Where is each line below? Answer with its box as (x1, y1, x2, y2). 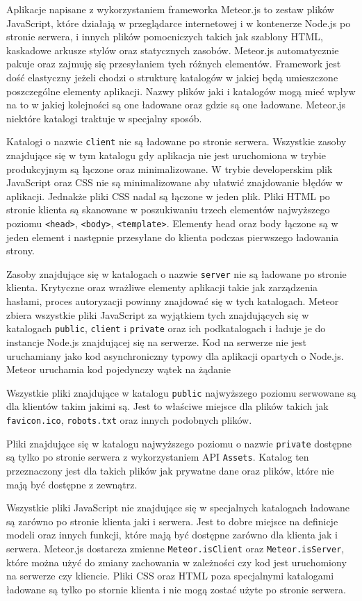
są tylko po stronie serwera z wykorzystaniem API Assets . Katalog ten (6, 450, 309, 464)
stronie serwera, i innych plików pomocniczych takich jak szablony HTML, (6, 29, 323, 44)
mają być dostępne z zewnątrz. (6, 477, 138, 491)
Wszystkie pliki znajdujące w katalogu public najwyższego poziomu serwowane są (6, 385, 356, 400)
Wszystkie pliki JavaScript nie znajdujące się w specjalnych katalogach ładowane (6, 500, 350, 515)
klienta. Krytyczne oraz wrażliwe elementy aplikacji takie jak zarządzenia (6, 280, 318, 295)
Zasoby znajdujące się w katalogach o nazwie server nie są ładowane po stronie (6, 266, 347, 281)
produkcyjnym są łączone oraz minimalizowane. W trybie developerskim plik (6, 161, 333, 176)
